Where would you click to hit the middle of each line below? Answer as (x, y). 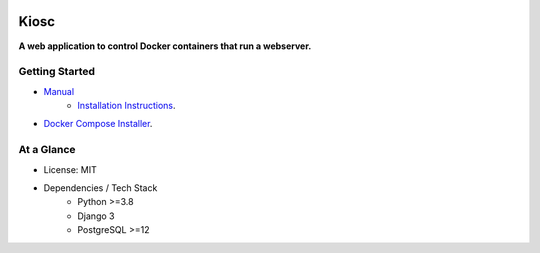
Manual (59, 91)
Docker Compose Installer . (98, 124)
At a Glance (47, 150)
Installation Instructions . (126, 106)
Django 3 (96, 216)
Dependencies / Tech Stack (100, 187)
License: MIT (70, 169)
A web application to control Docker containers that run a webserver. (165, 46)
